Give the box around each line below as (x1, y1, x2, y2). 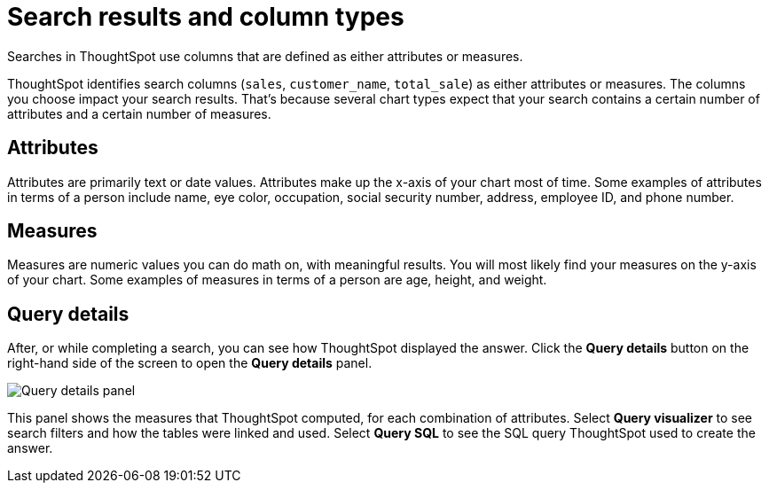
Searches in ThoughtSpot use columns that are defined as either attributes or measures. (7, 48, 523, 64)
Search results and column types (7, 2, 404, 32)
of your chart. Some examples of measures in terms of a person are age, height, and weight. (7, 272, 547, 288)
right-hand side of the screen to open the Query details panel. (7, 355, 373, 371)
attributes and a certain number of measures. (7, 105, 271, 121)
